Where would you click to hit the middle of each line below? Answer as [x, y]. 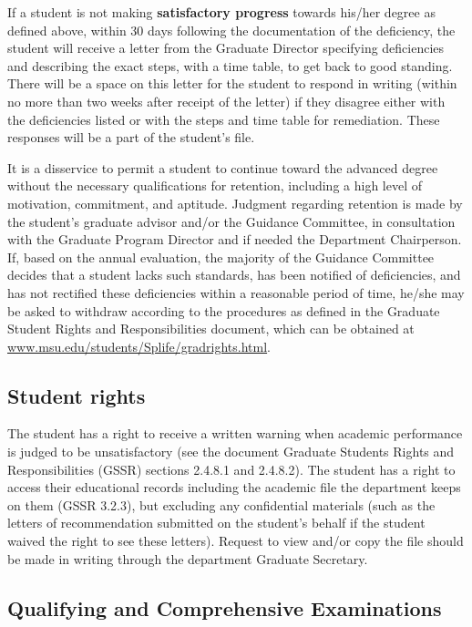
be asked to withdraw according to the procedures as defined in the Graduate [224, 310]
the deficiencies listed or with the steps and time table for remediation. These [224, 119]
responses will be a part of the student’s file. [131, 137]
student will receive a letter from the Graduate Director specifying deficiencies [226, 48]
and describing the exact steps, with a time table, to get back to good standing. [230, 65]
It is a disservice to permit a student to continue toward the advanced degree [223, 167]
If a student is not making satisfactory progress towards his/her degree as [221, 12]
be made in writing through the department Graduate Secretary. [188, 558]
